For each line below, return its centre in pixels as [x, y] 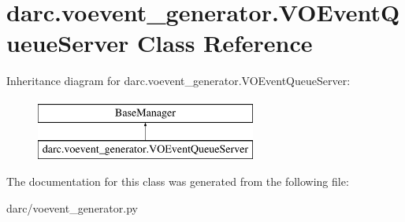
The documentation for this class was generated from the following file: [178, 181]
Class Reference [225, 43]
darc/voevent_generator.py [72, 207]
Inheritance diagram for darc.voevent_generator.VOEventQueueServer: [178, 81]
